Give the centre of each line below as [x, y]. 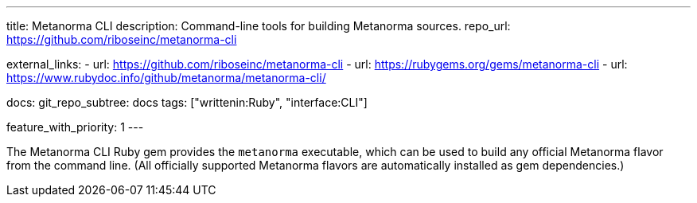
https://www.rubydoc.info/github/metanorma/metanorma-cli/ [166, 78]
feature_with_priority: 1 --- [75, 127]
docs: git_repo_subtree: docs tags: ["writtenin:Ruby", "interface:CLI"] [187, 102]
